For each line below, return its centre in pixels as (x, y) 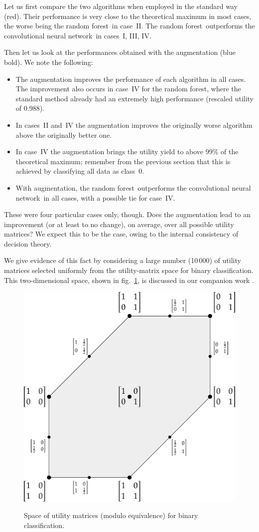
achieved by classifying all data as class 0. (80, 171)
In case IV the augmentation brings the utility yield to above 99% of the (127, 151)
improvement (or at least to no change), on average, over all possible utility (119, 224)
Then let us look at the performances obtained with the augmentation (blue (120, 52)
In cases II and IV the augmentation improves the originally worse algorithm (134, 125)
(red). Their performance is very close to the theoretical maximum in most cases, (128, 16)
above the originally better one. (64, 134)
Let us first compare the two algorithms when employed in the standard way (121, 6)
